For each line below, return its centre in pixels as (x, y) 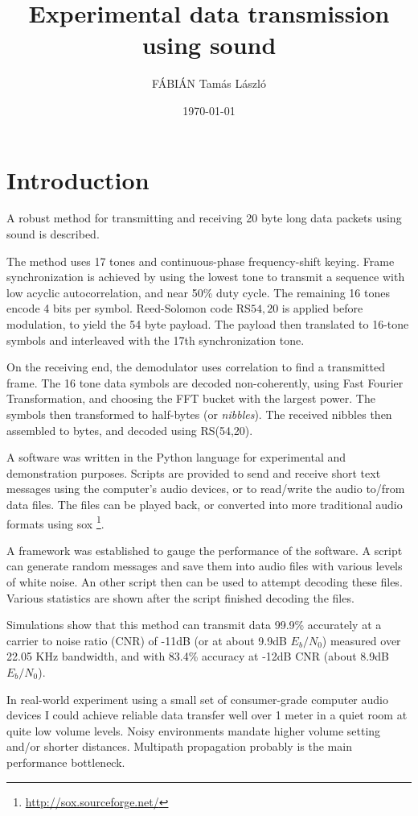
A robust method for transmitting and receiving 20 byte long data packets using (204, 218)
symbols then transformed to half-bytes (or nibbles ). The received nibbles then (199, 414)
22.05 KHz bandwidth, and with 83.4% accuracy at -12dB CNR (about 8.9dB (198, 656)
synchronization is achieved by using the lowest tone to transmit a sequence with (206, 277)
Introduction (78, 179)
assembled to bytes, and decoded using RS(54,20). (130, 430)
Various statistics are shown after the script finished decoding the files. (180, 597)
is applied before (322, 308)
